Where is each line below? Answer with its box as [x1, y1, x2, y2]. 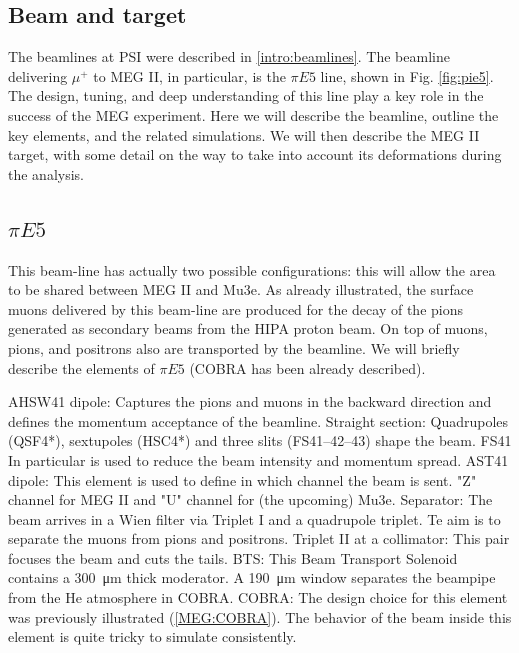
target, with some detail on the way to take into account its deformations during [8, 144, 502, 165]
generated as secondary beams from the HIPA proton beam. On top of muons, [8, 318, 488, 339]
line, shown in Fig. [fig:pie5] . [320, 65, 494, 86]
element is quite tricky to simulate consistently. [8, 626, 297, 647]
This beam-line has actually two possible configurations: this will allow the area [8, 259, 496, 280]
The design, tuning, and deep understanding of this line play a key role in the [8, 85, 484, 106]
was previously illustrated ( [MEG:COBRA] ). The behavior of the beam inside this [8, 606, 512, 627]
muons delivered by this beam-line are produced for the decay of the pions [8, 298, 463, 319]
